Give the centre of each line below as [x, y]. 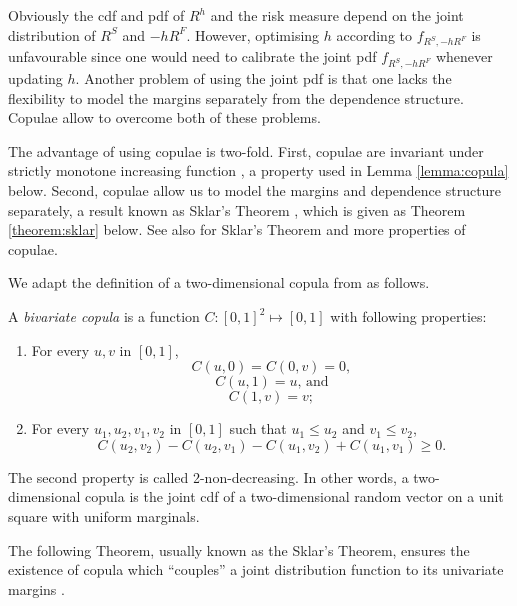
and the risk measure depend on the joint [337, 15]
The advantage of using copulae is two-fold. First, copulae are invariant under [246, 150]
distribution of [52, 34]
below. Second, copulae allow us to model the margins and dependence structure [255, 190]
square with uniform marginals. [104, 516]
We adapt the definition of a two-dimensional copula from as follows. [219, 282]
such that [258, 428]
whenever [464, 56]
